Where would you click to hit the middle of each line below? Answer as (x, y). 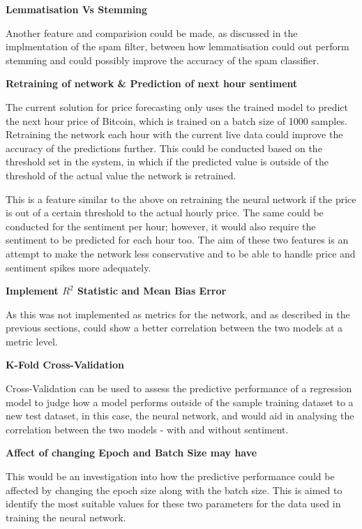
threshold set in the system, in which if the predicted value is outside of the (167, 162)
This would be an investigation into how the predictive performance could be (170, 476)
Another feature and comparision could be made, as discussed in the (152, 32)
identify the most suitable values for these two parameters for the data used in (173, 504)
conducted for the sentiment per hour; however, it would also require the (161, 226)
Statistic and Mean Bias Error (152, 291)
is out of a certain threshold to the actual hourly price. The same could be (165, 213)
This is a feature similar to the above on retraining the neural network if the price (181, 199)
